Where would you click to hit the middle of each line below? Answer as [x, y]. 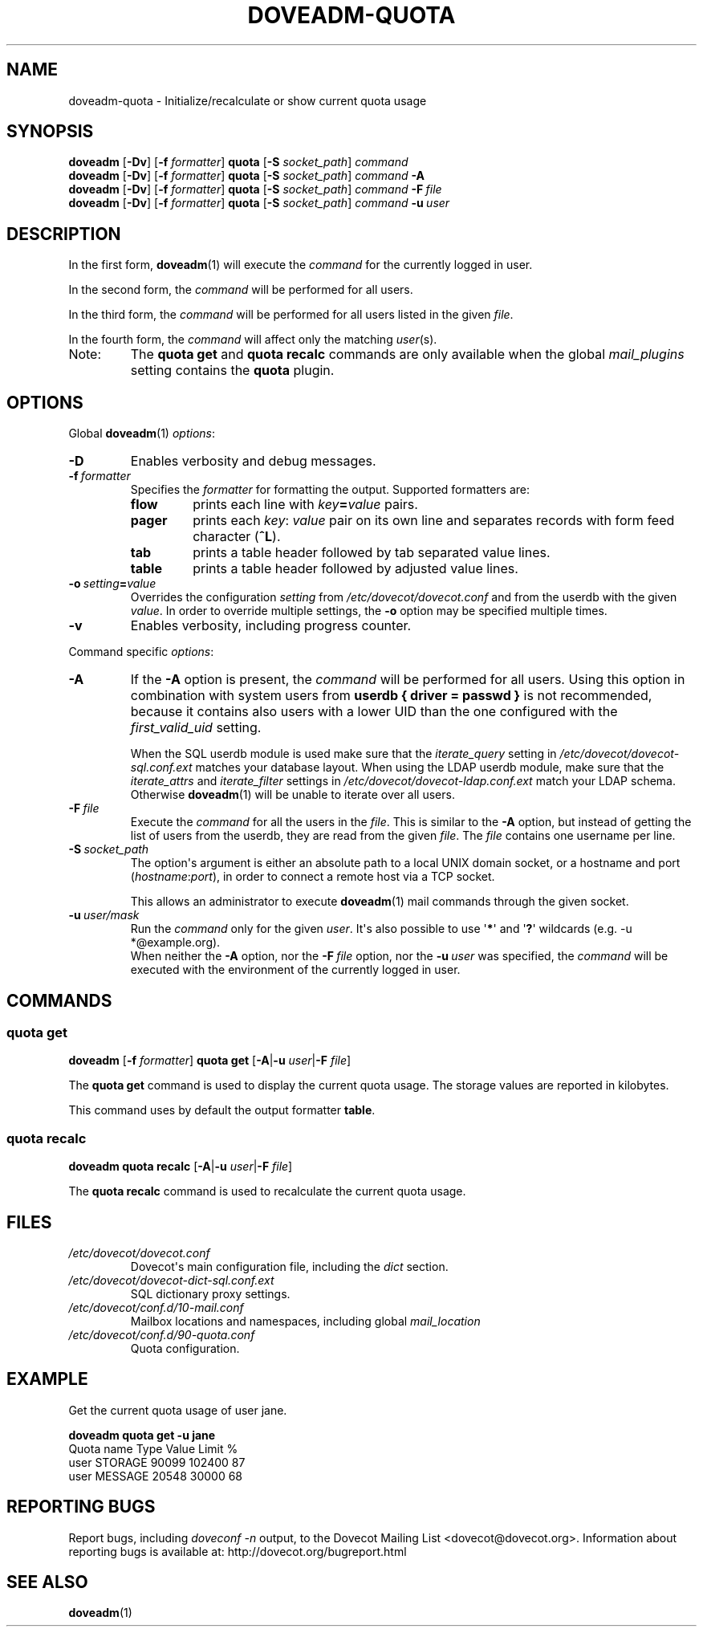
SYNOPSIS [50, 132]
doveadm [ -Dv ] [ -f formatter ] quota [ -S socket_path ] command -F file [255, 189]
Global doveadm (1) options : [142, 434]
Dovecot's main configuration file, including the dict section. [289, 1266]
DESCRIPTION [64, 234]
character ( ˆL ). [237, 537]
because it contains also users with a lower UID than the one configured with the [374, 712]
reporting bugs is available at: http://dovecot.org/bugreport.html [238, 1551]
